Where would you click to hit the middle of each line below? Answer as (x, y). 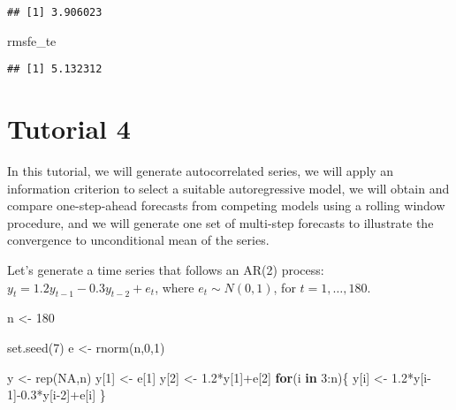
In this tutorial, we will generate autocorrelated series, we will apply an (201, 171)
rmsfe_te (32, 40)
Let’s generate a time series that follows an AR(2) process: (166, 270)
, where (175, 287)
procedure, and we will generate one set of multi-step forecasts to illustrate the (220, 222)
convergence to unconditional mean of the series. (138, 240)
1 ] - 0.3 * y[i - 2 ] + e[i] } (57, 395)
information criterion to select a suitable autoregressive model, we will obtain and (228, 188)
